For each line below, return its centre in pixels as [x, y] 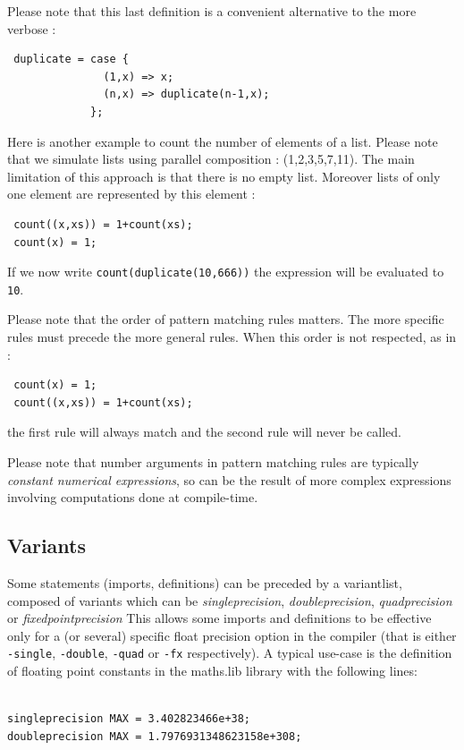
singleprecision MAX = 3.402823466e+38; [129, 719]
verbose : [32, 28]
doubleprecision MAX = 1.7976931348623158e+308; [155, 736]
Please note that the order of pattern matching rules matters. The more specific [226, 319]
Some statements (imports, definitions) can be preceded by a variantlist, [205, 582]
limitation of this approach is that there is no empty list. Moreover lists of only [224, 176]
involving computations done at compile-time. [133, 497]
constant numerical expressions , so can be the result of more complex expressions [229, 479]
